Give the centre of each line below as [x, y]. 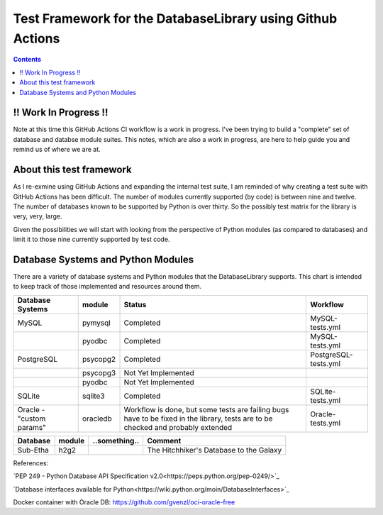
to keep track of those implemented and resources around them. [107, 287]
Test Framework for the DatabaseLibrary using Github [175, 18]
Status [135, 304]
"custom [32, 419]
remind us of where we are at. [57, 150]
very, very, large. [38, 216]
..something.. [116, 441]
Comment [164, 441]
